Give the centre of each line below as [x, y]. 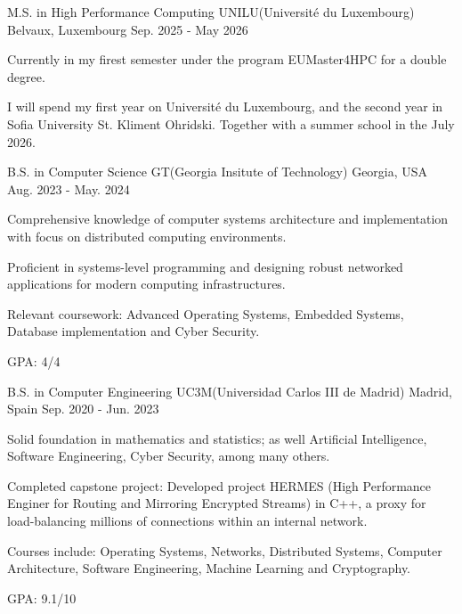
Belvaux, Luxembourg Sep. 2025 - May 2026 [128, 29]
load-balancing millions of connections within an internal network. [187, 521]
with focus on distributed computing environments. [147, 236]
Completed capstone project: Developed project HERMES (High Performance [219, 485]
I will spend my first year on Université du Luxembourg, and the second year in [225, 106]
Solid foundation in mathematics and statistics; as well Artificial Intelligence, [217, 438]
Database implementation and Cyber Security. [134, 331]
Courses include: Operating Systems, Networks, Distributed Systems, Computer [225, 550]
